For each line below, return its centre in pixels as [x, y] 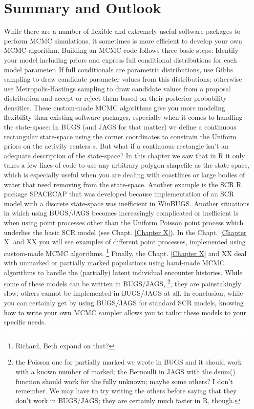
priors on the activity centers [47, 146]
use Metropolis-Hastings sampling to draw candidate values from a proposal [117, 88]
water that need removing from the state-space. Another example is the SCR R [123, 184]
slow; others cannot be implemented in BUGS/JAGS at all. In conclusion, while [124, 293]
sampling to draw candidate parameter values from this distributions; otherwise [123, 79]
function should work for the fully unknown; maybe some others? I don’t [124, 381]
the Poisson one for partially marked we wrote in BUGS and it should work [128, 362]
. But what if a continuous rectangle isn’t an [162, 146]
